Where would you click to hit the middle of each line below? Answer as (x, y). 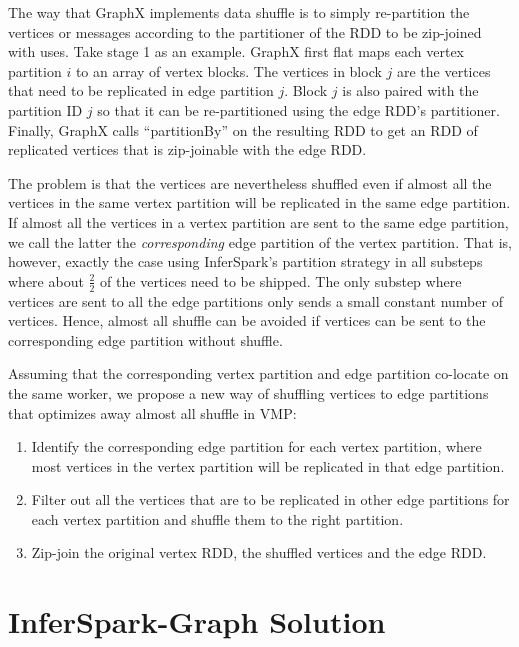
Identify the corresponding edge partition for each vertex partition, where (256, 446)
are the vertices (443, 70)
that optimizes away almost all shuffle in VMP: (152, 412)
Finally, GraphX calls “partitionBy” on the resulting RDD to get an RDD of (243, 129)
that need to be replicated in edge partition (141, 90)
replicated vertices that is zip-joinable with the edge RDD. (187, 149)
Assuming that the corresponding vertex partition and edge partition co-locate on (258, 373)
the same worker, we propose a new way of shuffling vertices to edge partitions (248, 392)
